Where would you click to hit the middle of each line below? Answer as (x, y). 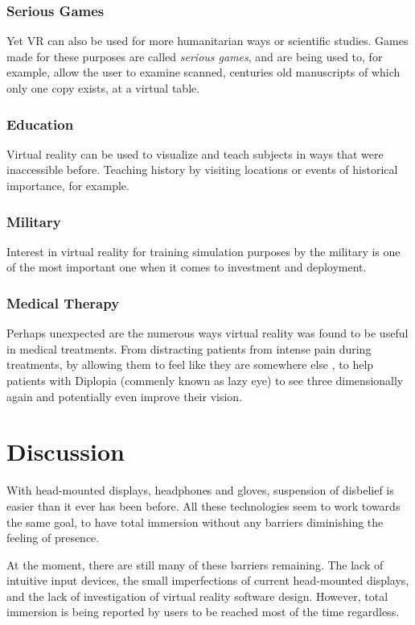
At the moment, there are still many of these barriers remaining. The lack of (195, 564)
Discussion (66, 451)
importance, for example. (68, 185)
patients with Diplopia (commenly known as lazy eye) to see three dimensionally (205, 380)
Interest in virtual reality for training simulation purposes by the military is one (203, 251)
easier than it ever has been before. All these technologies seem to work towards (203, 505)
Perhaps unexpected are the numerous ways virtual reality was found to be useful (207, 333)
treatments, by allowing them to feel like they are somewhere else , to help (190, 364)
